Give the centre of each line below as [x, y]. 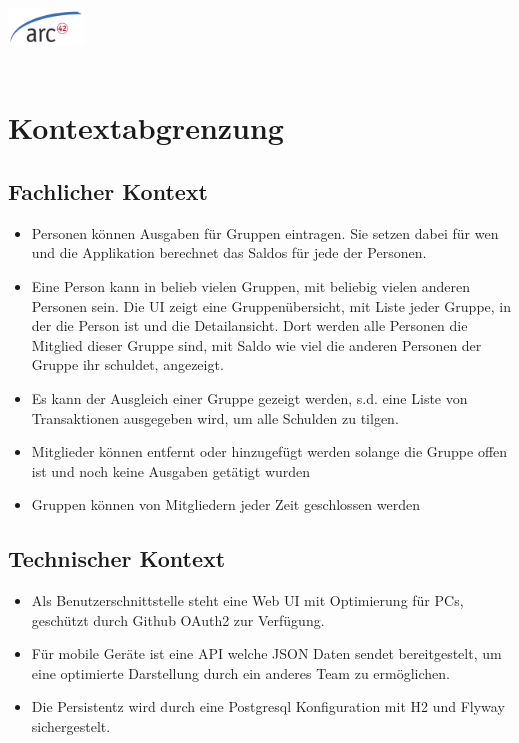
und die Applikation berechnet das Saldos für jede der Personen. [229, 252]
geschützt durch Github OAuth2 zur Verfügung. [178, 619]
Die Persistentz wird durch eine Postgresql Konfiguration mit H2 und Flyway [268, 706]
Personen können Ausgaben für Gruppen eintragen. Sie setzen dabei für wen [265, 232]
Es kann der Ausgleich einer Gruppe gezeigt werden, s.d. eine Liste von [249, 397]
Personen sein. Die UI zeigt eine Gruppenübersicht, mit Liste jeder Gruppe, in [271, 305]
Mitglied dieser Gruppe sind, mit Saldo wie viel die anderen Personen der [256, 344]
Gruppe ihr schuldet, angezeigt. [127, 364]
